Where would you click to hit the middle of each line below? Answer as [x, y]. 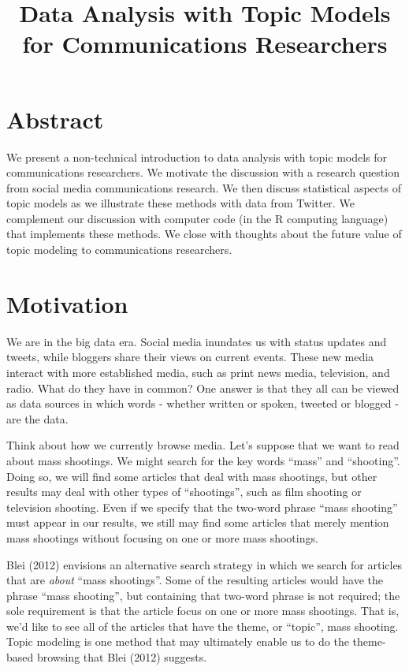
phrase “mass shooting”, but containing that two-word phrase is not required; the [203, 595]
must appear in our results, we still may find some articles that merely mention [198, 522]
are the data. [37, 418]
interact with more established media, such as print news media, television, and [198, 372]
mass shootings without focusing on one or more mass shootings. [162, 537]
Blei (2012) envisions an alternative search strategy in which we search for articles [204, 564]
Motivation [67, 303]
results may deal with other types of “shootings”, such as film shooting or [184, 492]
